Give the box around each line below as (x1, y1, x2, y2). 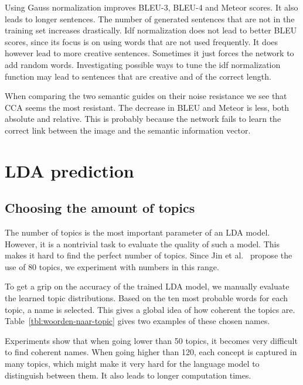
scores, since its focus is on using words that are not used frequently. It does (5, 35, 278, 47)
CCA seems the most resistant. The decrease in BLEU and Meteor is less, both (5, 101, 290, 113)
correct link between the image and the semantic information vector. (5, 124, 251, 136)
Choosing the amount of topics (5, 199, 195, 217)
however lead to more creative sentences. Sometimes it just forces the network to (5, 47, 294, 59)
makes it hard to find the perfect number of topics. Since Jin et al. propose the (5, 249, 292, 261)
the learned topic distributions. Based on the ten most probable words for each (5, 292, 288, 304)
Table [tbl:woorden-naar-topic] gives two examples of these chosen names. (5, 315, 270, 327)
